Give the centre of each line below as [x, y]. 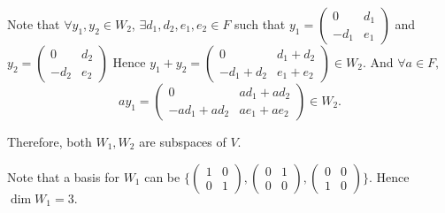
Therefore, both [50, 141]
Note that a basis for [63, 176]
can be [162, 176]
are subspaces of [183, 141]
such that [260, 24]
